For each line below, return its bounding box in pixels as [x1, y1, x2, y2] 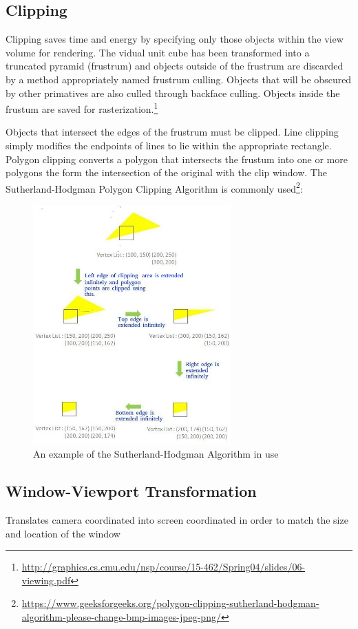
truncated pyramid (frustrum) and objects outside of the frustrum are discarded [6, 58, 344, 73]
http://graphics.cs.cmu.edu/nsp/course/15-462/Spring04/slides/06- [21, 559, 306, 574]
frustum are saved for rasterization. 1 [6, 100, 158, 116]
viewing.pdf [21, 573, 71, 587]
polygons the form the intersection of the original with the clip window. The [6, 165, 327, 180]
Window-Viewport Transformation [6, 480, 257, 502]
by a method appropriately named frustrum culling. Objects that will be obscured [6, 72, 352, 86]
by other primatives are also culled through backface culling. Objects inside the [6, 85, 340, 100]
